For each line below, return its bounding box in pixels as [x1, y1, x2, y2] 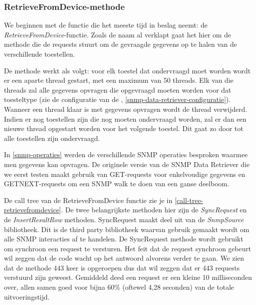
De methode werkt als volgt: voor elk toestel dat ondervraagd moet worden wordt [4, 65, 251, 75]
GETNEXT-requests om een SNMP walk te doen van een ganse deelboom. [4, 178, 229, 189]
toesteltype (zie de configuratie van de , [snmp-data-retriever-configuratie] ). [4, 94, 231, 104]
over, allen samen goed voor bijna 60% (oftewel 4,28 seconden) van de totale [4, 282, 234, 292]
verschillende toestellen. [4, 49, 75, 59]
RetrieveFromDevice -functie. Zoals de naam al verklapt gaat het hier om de [4, 29, 231, 39]
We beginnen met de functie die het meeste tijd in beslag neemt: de [4, 20, 208, 30]
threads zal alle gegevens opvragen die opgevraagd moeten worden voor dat [4, 84, 231, 95]
